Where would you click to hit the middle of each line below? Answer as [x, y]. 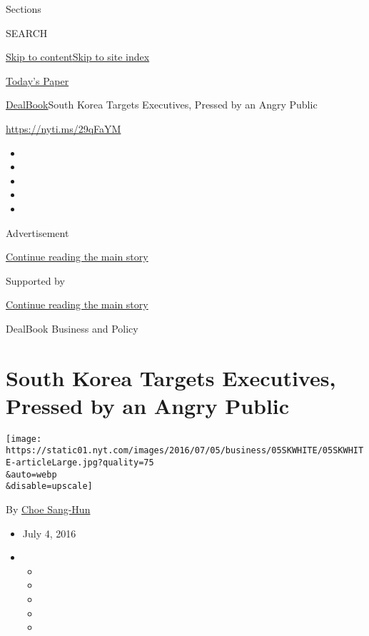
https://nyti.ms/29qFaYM [64, 128]
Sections [24, 9]
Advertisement [37, 232]
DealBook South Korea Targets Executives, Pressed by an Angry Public [162, 105]
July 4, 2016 [49, 533]
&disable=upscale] [49, 486]
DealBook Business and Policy [72, 328]
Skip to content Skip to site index [78, 57]
